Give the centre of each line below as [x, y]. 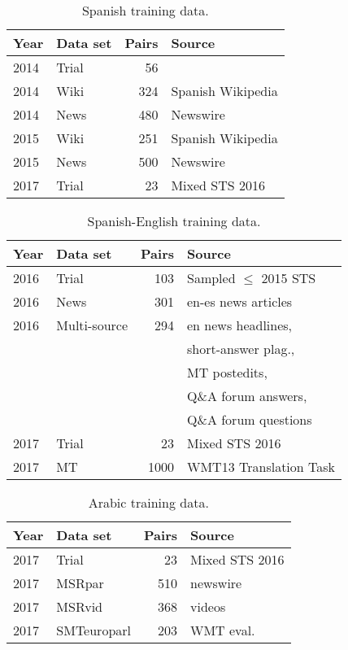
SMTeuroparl [94, 630]
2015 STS [289, 278]
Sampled [211, 278]
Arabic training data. [148, 502]
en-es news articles [240, 301]
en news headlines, [240, 325]
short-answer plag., [241, 349]
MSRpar [80, 583]
